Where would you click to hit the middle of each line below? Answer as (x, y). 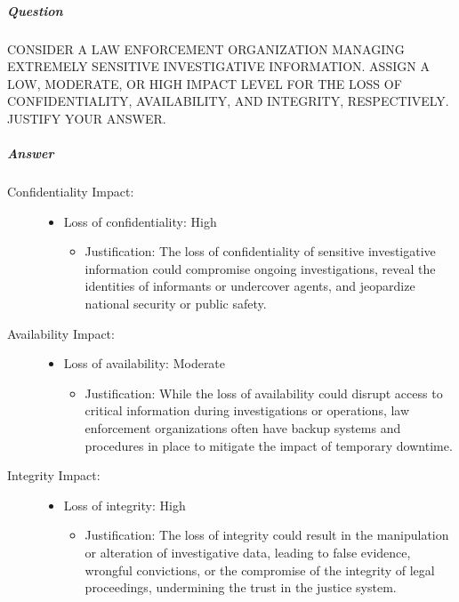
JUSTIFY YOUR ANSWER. (87, 118)
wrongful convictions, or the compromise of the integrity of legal (260, 570)
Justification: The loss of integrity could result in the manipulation (267, 535)
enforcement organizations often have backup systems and (243, 428)
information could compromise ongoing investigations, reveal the (260, 268)
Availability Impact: (61, 333)
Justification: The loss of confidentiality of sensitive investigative (260, 251)
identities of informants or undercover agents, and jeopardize (250, 286)
